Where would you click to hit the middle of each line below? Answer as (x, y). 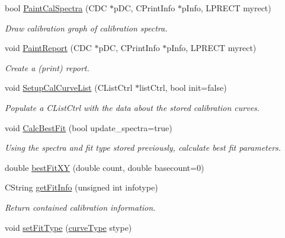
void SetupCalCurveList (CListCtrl (69, 88)
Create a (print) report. (47, 67)
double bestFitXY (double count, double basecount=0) (105, 167)
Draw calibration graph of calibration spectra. (86, 28)
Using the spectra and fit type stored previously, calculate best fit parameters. (143, 147)
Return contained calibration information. (80, 207)
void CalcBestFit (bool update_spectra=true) (89, 127)
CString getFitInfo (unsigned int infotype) (81, 187)
